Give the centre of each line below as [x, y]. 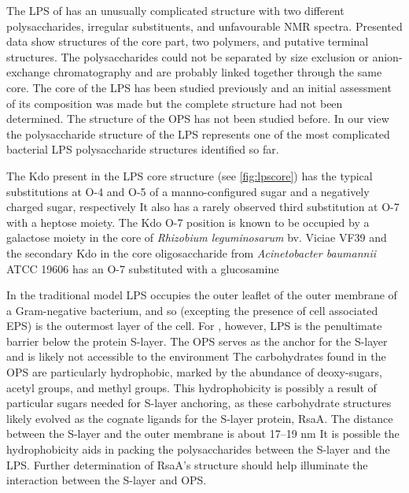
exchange [28, 72]
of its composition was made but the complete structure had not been [175, 103]
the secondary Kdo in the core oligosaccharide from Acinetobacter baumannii [191, 252]
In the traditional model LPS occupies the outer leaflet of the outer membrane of [202, 295]
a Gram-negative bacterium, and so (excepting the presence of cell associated [192, 310]
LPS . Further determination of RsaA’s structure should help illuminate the [187, 464]
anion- [387, 56]
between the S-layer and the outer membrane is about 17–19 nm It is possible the [203, 434]
